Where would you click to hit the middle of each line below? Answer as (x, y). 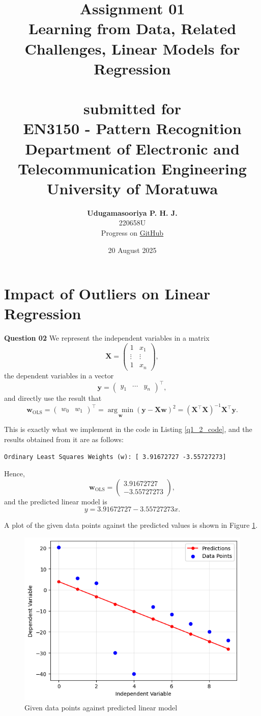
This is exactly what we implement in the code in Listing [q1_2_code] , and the (128, 429)
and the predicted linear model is (56, 501)
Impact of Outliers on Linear (107, 293)
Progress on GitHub (132, 233)
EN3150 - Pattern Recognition (132, 128)
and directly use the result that (53, 398)
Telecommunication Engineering (132, 168)
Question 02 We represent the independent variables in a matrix (107, 338)
